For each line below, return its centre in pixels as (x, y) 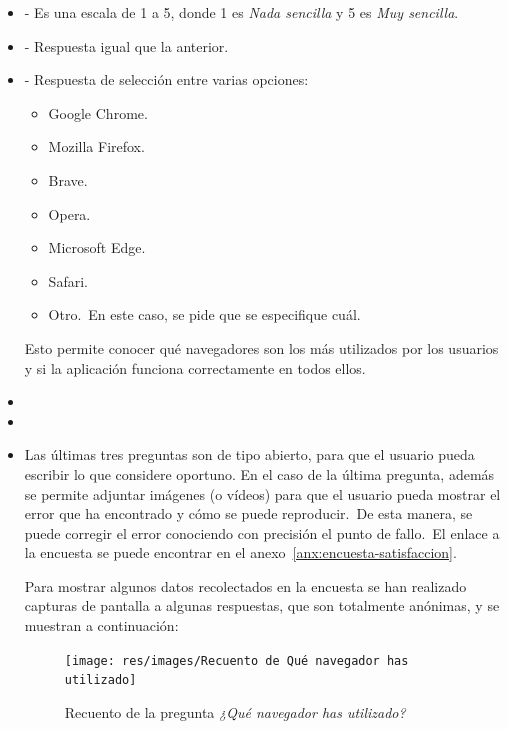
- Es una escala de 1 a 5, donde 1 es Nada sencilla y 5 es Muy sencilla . (241, 12)
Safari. (68, 280)
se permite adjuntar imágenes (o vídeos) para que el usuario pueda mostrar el (262, 493)
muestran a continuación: (101, 625)
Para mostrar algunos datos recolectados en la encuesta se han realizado (245, 585)
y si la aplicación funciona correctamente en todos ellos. (195, 367)
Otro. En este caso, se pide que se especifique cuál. (204, 314)
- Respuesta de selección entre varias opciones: (166, 79)
